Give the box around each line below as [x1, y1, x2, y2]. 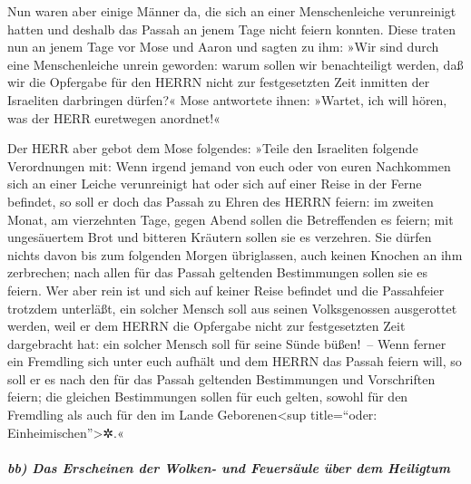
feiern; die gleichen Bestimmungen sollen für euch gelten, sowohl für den [7, 387, 408, 406]
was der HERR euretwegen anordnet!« [7, 108, 221, 127]
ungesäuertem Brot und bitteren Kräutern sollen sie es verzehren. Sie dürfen [7, 227, 432, 247]
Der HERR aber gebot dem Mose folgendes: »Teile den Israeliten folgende [7, 139, 418, 158]
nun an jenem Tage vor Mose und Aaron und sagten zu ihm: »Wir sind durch [7, 37, 439, 56]
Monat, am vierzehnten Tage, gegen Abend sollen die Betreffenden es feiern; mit [7, 209, 454, 228]
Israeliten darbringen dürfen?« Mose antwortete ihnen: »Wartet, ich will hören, [7, 90, 447, 109]
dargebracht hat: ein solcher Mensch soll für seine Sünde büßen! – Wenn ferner [7, 334, 446, 353]
